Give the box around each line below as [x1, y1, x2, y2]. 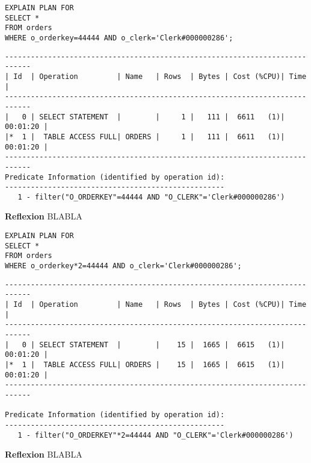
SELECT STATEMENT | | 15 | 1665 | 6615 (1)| [39, 340, 285, 349]
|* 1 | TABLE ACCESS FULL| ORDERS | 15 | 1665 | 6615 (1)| [5, 360, 285, 369]
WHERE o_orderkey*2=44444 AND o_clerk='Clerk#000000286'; [5, 262, 242, 271]
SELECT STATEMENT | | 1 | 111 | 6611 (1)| [39, 112, 285, 121]
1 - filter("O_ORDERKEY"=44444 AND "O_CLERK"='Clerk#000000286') [17, 192, 285, 201]
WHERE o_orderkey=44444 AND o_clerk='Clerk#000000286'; [5, 33, 233, 42]
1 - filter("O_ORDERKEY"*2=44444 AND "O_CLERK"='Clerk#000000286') [17, 430, 294, 439]
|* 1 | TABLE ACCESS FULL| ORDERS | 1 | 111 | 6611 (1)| [5, 132, 285, 141]
